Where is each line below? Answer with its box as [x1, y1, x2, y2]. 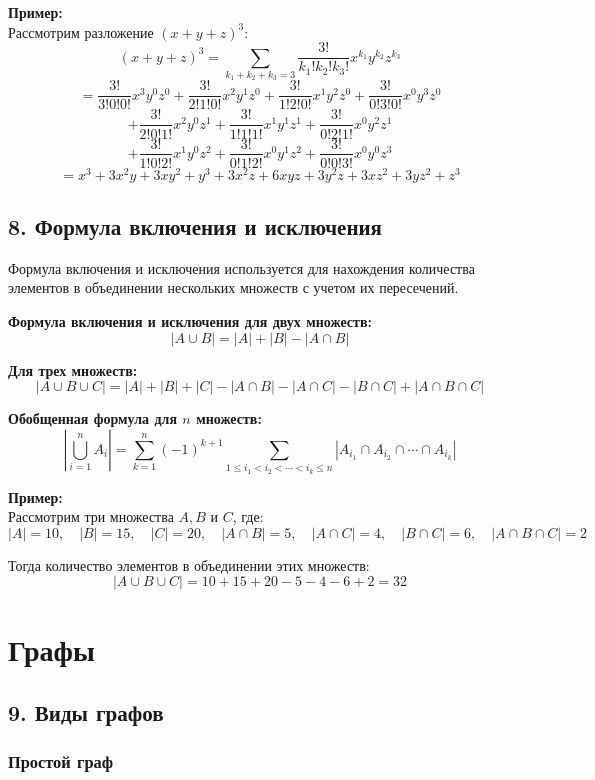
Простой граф [8, 749, 113, 774]
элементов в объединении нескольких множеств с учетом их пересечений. [8, 277, 459, 298]
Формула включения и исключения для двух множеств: [8, 311, 372, 332]
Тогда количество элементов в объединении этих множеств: [8, 554, 370, 575]
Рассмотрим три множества [8, 506, 174, 527]
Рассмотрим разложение [8, 21, 154, 42]
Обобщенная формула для [8, 408, 177, 429]
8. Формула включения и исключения [8, 211, 382, 242]
